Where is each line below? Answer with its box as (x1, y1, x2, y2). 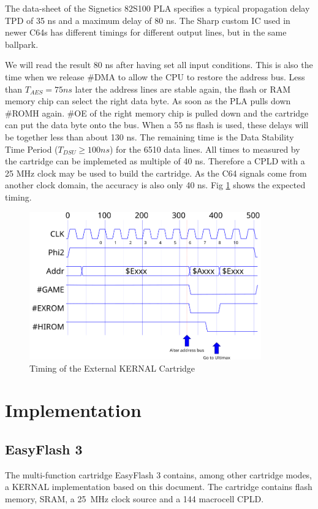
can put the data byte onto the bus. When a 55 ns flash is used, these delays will (5, 118, 309, 131)
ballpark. (5, 37, 39, 50)
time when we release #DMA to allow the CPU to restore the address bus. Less (5, 70, 305, 83)
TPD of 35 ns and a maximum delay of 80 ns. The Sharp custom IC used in (5, 13, 290, 26)
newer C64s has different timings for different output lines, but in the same (5, 26, 287, 39)
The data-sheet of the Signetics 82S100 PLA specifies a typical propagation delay (5, 2, 310, 14)
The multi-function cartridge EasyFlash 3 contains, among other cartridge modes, (5, 468, 312, 481)
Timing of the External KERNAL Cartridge (29, 361, 195, 374)
